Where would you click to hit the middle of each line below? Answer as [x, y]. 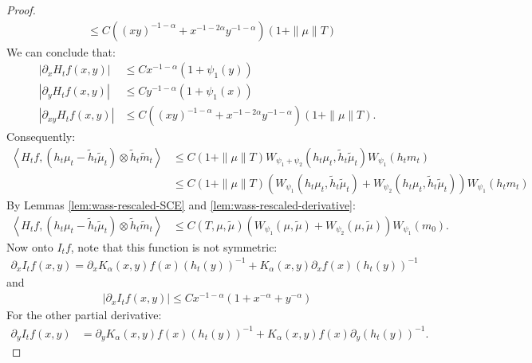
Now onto [30, 246]
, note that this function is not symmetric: [174, 246]
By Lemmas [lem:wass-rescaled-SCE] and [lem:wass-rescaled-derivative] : [181, 204]
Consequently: [41, 137]
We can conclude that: [61, 51]
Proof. [21, 10]
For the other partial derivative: [84, 315]
